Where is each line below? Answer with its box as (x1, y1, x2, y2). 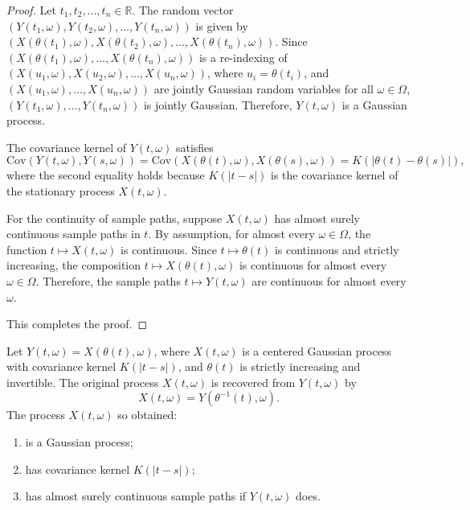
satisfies (175, 138, 214, 155)
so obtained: (117, 406, 178, 423)
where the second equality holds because (6, 167, 205, 183)
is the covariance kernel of (271, 167, 398, 183)
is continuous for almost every (239, 257, 387, 274)
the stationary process (6, 182, 115, 199)
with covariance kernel (6, 358, 116, 375)
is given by (195, 17, 248, 34)
